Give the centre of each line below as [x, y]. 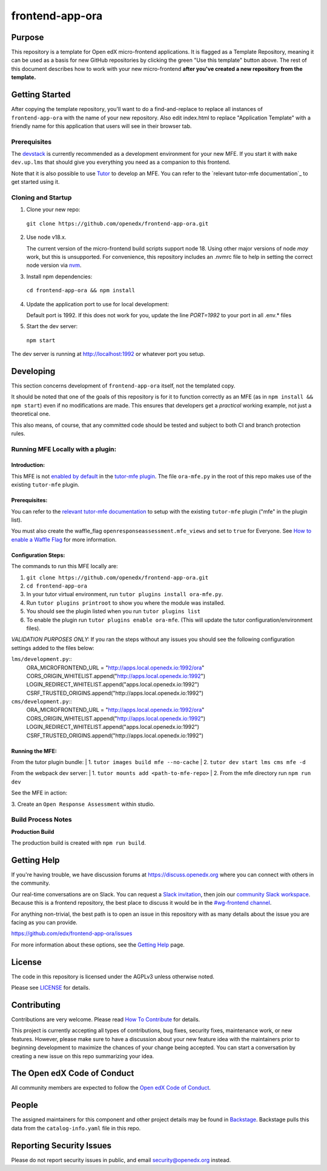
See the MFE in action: [39, 793]
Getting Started [41, 95]
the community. [31, 883]
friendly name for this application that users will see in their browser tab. [101, 126]
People [25, 1105]
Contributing [36, 1005]
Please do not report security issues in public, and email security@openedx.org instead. [121, 1160]
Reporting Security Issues [61, 1145]
